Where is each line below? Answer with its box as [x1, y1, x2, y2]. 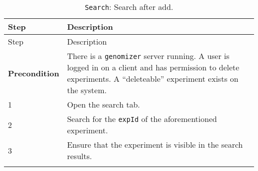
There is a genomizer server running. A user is [67, 50, 230, 61]
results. [67, 150, 92, 162]
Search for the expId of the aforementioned [67, 113, 217, 124]
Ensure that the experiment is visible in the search [67, 139, 243, 150]
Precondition [8, 67, 60, 79]
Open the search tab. [67, 99, 140, 110]
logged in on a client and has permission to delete [67, 61, 240, 73]
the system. [67, 84, 107, 96]
